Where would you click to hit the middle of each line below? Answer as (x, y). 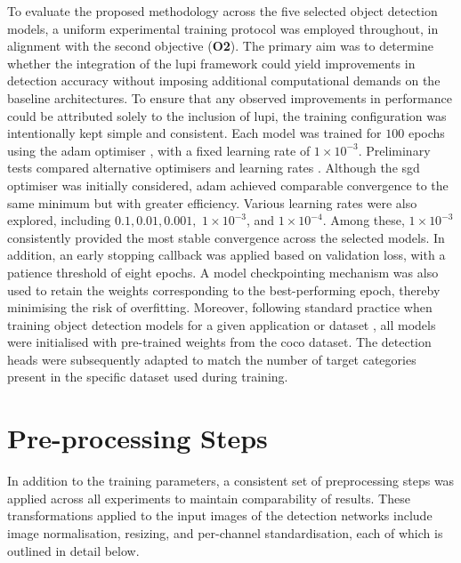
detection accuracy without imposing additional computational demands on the (224, 80)
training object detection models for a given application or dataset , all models (222, 324)
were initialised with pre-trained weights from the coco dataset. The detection (219, 342)
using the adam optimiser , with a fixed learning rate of (159, 150)
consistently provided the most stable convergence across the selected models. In (226, 237)
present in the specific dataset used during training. (148, 377)
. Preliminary (394, 150)
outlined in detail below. (73, 550)
